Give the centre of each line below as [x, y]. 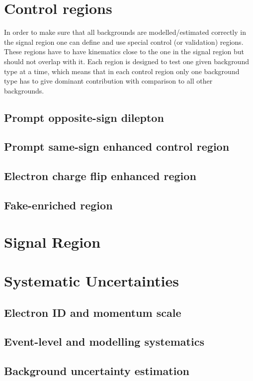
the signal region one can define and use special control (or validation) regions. [124, 42]
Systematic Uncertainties [91, 280]
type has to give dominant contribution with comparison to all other [108, 81]
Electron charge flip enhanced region [100, 176]
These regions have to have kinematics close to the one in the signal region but [124, 51]
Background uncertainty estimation [97, 371]
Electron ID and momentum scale [93, 312]
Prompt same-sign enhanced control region [117, 146]
